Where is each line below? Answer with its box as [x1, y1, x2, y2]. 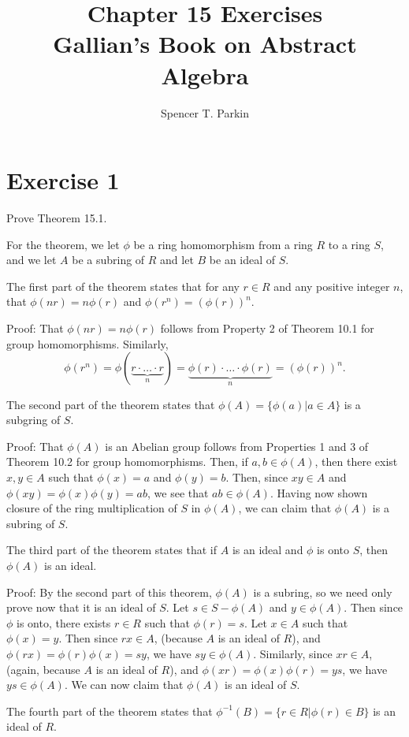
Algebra [161, 58, 249, 91]
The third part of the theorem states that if [6, 542, 218, 558]
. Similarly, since [253, 645, 333, 661]
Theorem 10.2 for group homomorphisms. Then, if [6, 453, 248, 470]
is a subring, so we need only [253, 583, 392, 600]
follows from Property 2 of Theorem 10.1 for [160, 320, 374, 336]
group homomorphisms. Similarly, [6, 335, 169, 352]
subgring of [6, 411, 61, 428]
